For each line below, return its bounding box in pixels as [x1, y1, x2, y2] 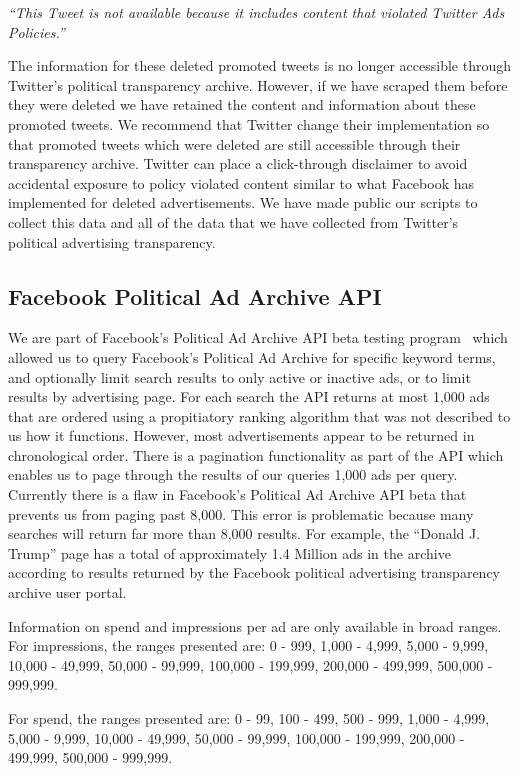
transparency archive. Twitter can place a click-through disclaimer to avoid [8, 153, 468, 174]
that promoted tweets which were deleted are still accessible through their [8, 133, 461, 154]
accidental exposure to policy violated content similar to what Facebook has [8, 172, 475, 193]
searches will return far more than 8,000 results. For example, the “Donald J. [8, 523, 481, 544]
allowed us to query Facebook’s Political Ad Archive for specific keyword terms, [8, 346, 496, 367]
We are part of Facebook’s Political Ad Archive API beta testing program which [8, 327, 508, 348]
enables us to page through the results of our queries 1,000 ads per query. [8, 464, 458, 485]
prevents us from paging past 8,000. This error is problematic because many [8, 503, 474, 524]
